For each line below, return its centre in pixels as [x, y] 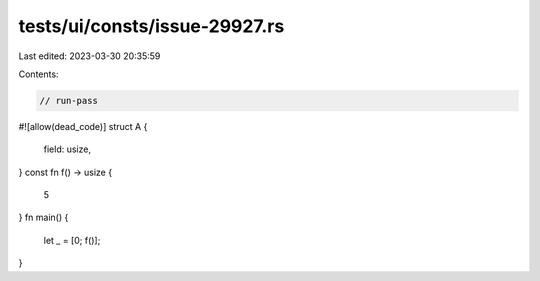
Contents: [38, 74]
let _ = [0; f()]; [72, 240]
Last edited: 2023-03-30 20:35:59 [89, 56]
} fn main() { [43, 217]
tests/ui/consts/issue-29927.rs [151, 26]
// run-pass [69, 100]
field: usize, [67, 149]
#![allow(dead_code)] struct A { [83, 126]
